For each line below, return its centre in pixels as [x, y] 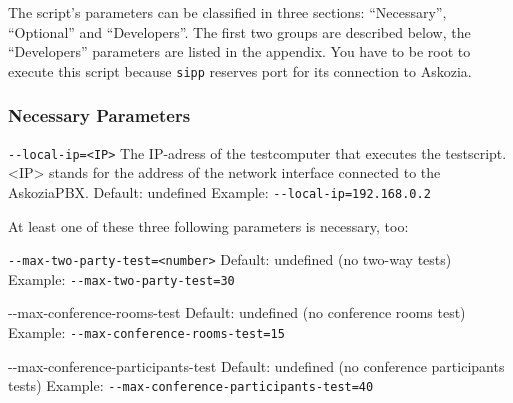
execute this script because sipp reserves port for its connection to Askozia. [240, 70]
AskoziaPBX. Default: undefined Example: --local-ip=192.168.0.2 [219, 191]
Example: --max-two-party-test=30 [121, 278]
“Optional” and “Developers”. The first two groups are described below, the [239, 31]
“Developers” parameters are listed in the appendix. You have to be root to [239, 51]
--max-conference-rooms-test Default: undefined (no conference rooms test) [237, 312]
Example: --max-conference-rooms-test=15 [146, 332]
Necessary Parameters [99, 115]
